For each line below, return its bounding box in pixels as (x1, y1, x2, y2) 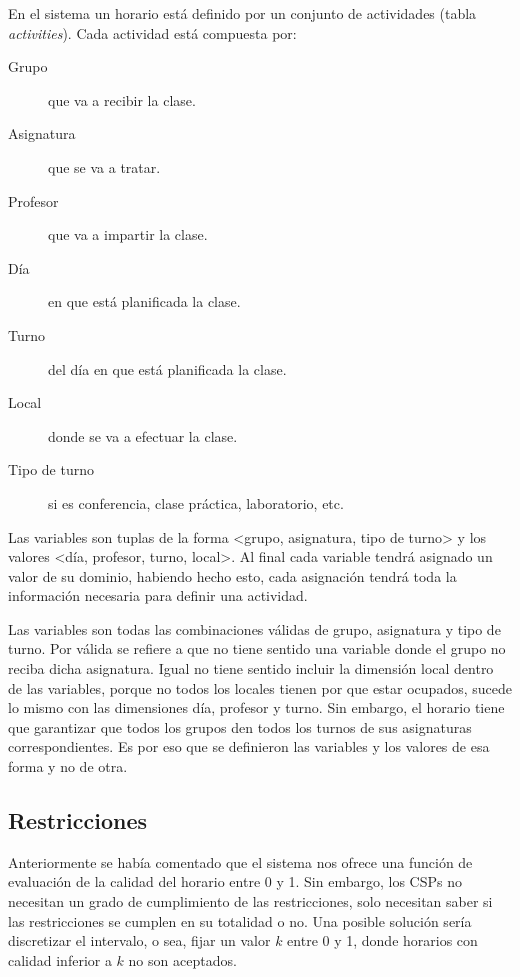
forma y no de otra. (8, 756, 128, 777)
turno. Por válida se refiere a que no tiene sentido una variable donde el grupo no (8, 638, 506, 659)
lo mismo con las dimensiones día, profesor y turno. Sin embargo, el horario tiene (8, 697, 505, 718)
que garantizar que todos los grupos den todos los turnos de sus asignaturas (8, 716, 472, 737)
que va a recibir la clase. (48, 89, 196, 110)
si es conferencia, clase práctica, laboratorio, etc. (48, 492, 344, 513)
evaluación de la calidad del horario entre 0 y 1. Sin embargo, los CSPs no (8, 871, 462, 892)
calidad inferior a (8, 949, 112, 970)
